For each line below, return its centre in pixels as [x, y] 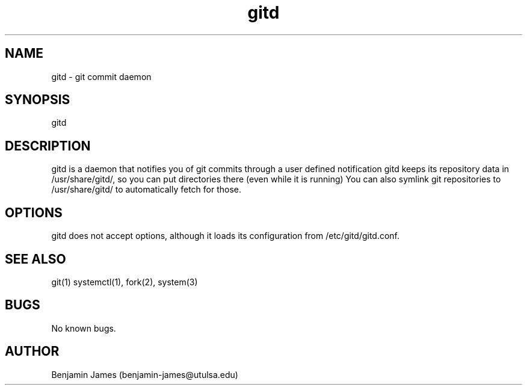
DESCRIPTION [48, 146]
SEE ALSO [35, 259]
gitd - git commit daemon [101, 76]
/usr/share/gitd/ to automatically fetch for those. [146, 190]
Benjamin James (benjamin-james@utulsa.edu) [145, 374]
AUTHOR [32, 351]
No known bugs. [84, 328]
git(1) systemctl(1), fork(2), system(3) [125, 282]
